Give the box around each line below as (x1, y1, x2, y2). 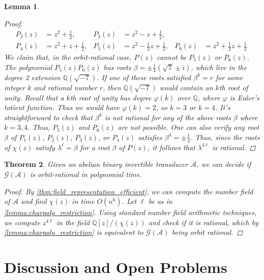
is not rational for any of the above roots (104, 112, 231, 122)
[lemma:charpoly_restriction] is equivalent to (4, 227, 143, 237)
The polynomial (4, 61, 52, 72)
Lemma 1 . (4, 1, 40, 11)
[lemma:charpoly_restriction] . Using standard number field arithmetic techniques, (4, 207, 257, 218)
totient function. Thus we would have (4, 102, 120, 113)
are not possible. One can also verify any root (118, 122, 259, 132)
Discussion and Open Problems (4, 257, 227, 277)
